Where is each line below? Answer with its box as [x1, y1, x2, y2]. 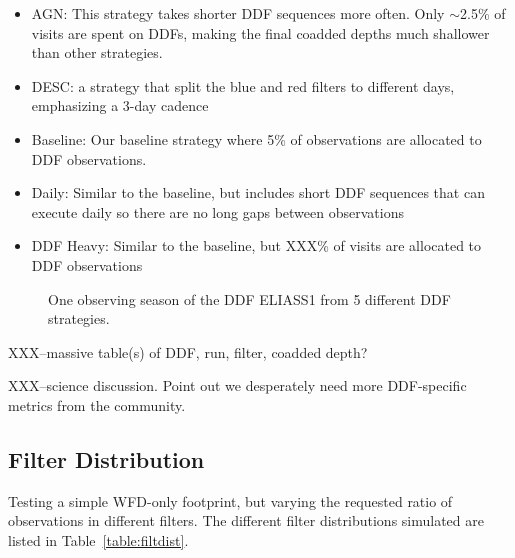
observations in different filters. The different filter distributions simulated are [8, 510, 484, 531]
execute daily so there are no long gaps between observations [31, 201, 404, 222]
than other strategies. [31, 42, 163, 63]
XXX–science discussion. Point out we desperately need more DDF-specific [8, 375, 467, 396]
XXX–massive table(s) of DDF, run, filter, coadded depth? [8, 341, 368, 362]
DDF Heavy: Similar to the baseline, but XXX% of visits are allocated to [31, 235, 482, 256]
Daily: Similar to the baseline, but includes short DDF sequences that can [31, 182, 485, 203]
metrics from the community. [8, 394, 186, 415]
